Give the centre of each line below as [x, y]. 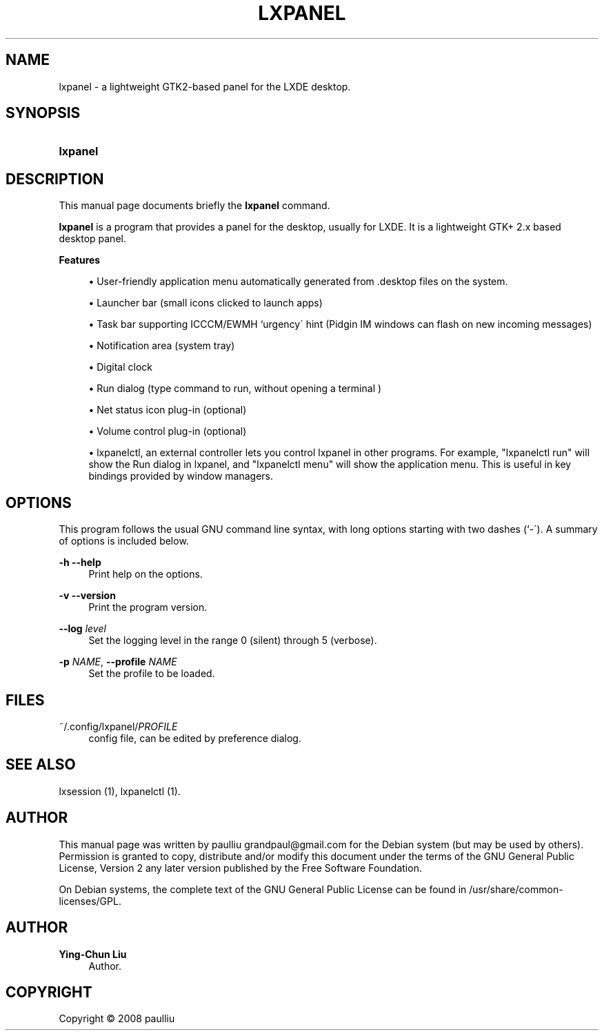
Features [80, 260]
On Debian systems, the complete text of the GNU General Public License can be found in [263, 889]
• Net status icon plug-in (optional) [168, 410]
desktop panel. [92, 239]
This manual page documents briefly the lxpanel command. [194, 206]
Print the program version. [148, 607]
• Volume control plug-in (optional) [168, 431]
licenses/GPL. [90, 901]
